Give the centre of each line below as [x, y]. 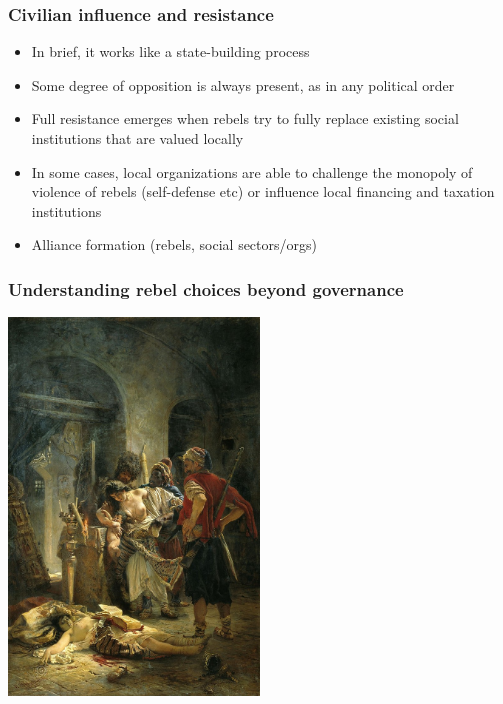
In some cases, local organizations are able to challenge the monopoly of [252, 171]
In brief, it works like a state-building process [170, 51]
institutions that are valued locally [137, 138]
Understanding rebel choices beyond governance [206, 288]
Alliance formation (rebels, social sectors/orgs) [174, 244]
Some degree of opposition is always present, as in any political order [243, 84]
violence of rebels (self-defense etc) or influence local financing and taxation [263, 191]
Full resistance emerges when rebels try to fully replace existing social [245, 118]
